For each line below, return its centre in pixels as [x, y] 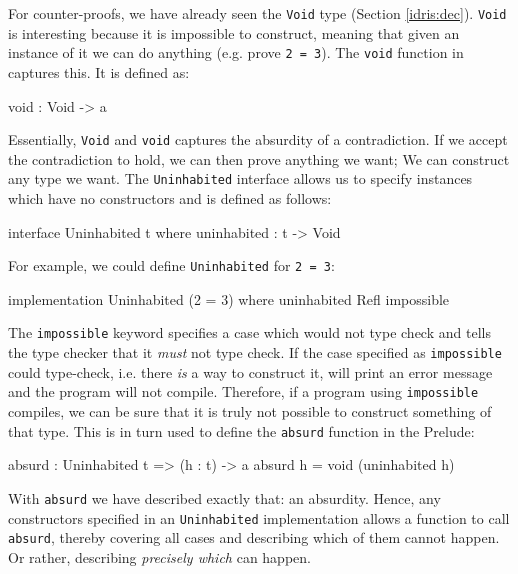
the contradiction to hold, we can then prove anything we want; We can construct [259, 158]
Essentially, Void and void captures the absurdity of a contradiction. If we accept [258, 139]
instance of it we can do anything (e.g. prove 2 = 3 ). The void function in [236, 52]
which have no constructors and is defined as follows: [170, 198]
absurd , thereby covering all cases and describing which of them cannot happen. [254, 537]
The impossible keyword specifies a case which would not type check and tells [249, 332]
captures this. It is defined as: [99, 71]
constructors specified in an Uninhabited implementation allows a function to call [259, 517]
